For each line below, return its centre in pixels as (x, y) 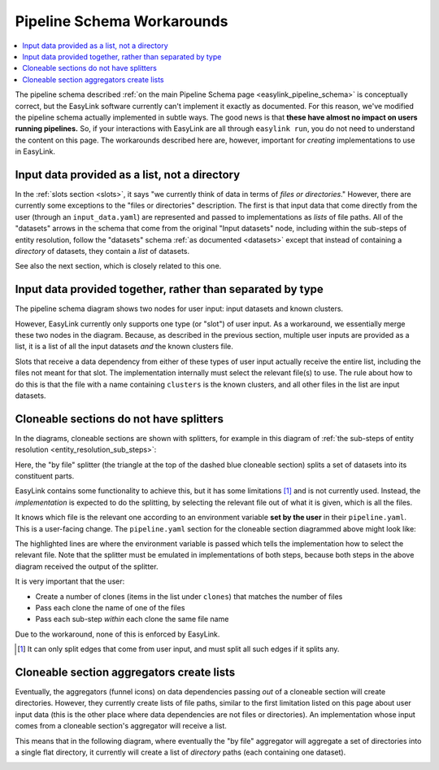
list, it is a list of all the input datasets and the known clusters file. (124, 347)
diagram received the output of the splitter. (87, 567)
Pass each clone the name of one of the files (110, 607)
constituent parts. (45, 476)
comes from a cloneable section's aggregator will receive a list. (121, 726)
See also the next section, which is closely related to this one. (118, 266)
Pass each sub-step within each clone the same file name (132, 619)
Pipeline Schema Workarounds (122, 21)
